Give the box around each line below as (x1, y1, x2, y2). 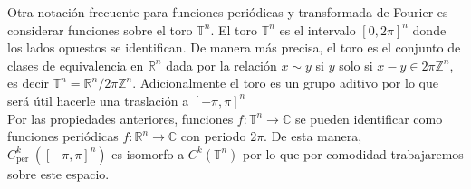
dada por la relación (166, 55, 277, 74)
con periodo (180, 127, 246, 146)
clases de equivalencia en (7, 55, 144, 74)
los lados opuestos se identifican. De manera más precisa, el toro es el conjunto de (7, 38, 461, 57)
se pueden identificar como (294, 109, 443, 128)
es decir (7, 73, 49, 92)
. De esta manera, (264, 127, 362, 146)
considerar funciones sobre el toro (7, 20, 193, 39)
